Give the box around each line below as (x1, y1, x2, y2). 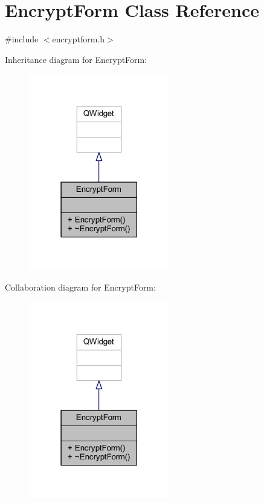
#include (5, 33, 39, 45)
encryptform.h (52, 33, 105, 45)
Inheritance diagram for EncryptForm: (5, 53, 147, 65)
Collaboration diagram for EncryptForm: (5, 280, 156, 293)
